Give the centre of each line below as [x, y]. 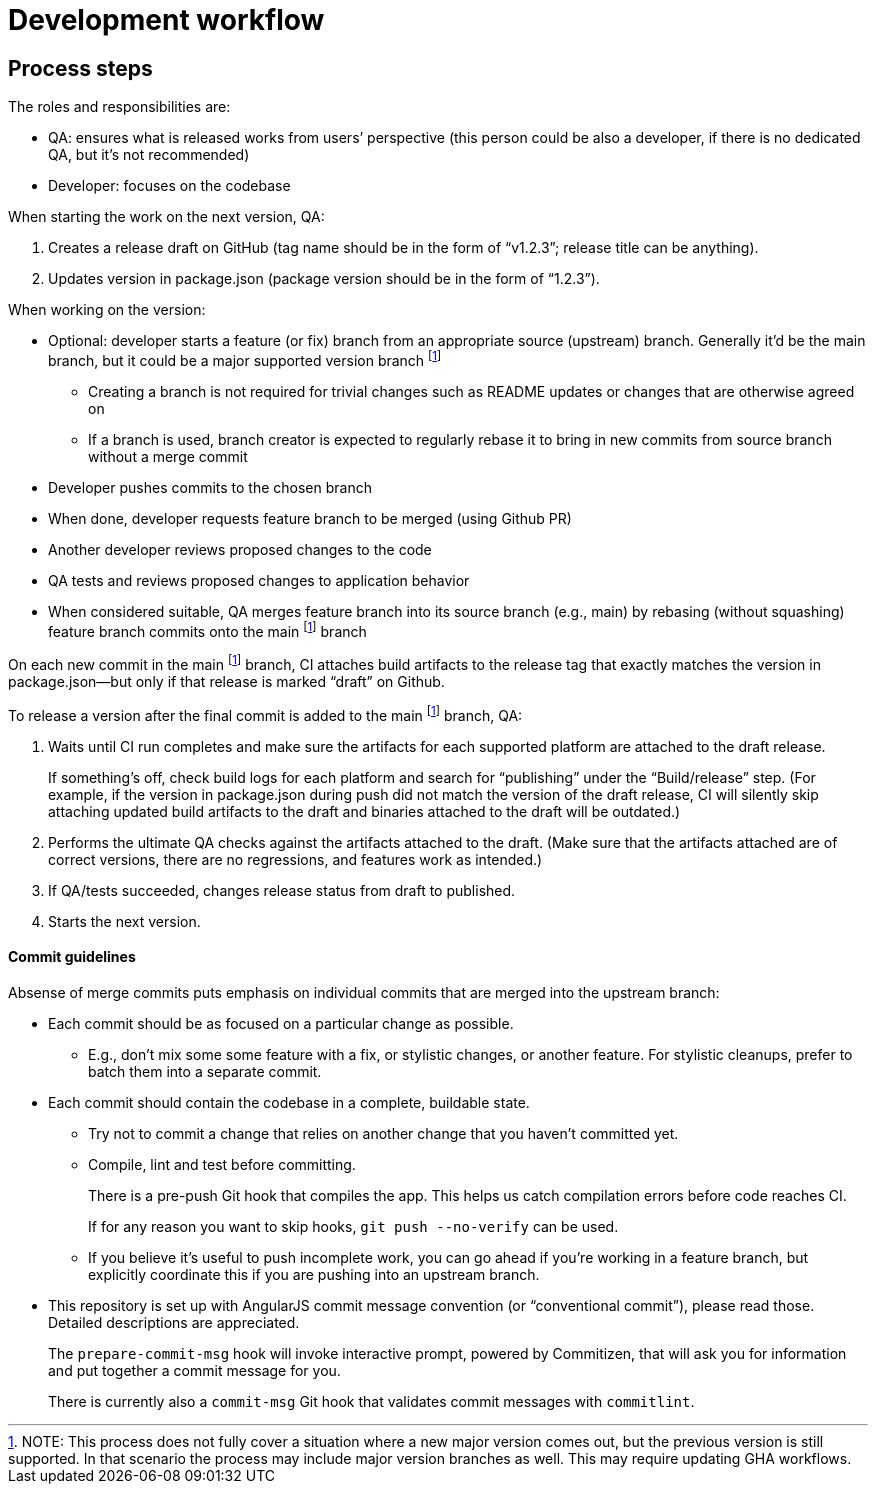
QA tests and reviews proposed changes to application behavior [259, 580]
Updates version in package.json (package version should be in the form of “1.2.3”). [324, 279]
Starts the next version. [124, 921]
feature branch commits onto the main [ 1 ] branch [207, 629]
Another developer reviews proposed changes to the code [240, 549]
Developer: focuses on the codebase [169, 186]
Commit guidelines [72, 957]
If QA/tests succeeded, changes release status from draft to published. [282, 890]
